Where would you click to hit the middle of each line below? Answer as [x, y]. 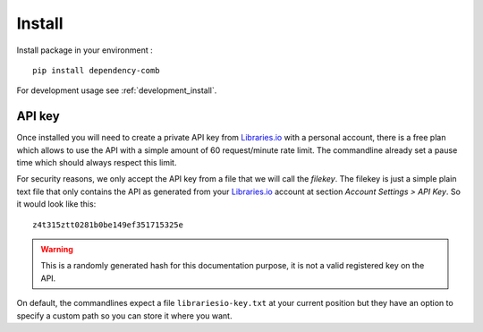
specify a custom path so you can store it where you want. [124, 315]
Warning [57, 249]
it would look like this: [56, 204]
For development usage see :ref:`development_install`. [117, 90]
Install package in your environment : [85, 50]
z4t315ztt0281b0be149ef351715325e [108, 225]
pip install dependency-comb [96, 70]
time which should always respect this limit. [97, 163]
